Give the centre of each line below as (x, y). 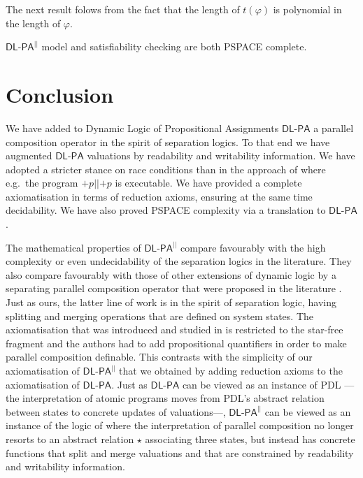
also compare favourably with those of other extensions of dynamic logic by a (171, 274)
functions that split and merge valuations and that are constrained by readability (180, 452)
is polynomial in (307, 9)
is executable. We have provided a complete (208, 183)
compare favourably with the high (253, 247)
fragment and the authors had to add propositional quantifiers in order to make (176, 343)
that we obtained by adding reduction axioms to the (231, 370)
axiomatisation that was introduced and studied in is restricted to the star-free (175, 329)
